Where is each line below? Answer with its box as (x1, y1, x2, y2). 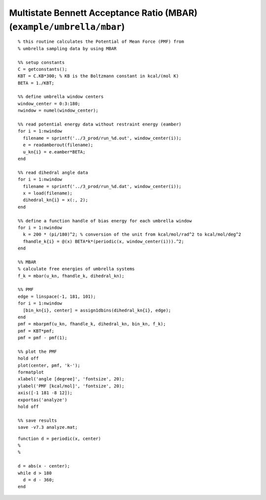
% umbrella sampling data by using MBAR (18, 46, 117, 51)
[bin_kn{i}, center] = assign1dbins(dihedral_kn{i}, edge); (23, 308, 171, 313)
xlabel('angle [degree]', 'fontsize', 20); (18, 376, 125, 382)
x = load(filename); (23, 190, 73, 196)
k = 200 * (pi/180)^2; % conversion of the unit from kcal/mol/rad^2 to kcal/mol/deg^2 (23, 232, 241, 237)
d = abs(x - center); (18, 463, 70, 469)
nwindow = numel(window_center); (18, 108, 99, 113)
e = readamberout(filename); (23, 142, 94, 148)
